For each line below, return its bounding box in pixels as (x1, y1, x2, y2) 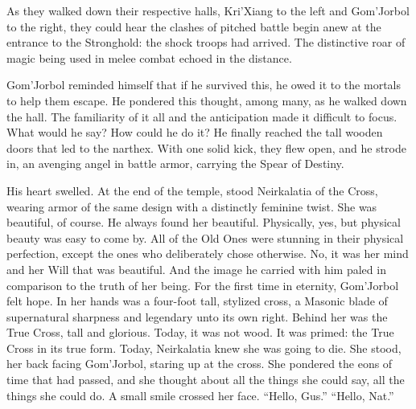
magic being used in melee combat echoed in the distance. (6, 49, 292, 66)
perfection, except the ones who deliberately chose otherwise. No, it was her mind (6, 245, 409, 262)
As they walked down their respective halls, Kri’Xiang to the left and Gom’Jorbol (6, 2, 410, 18)
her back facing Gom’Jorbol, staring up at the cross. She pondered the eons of (6, 355, 393, 372)
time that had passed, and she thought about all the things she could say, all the (6, 371, 405, 388)
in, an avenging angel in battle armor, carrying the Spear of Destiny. (6, 155, 344, 172)
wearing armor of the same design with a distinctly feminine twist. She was (6, 198, 377, 215)
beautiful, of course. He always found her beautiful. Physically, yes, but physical (6, 214, 401, 231)
